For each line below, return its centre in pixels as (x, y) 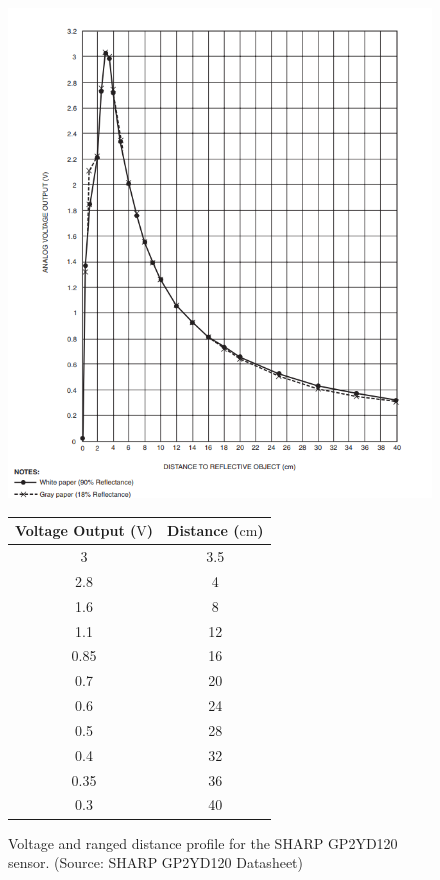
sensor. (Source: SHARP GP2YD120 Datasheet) (155, 862)
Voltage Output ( (76, 530)
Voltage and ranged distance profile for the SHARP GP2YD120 (203, 842)
